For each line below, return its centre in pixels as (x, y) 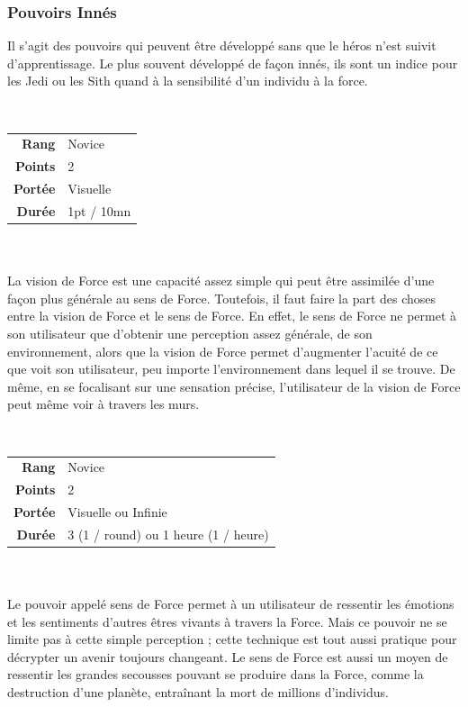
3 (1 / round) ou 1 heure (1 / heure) (168, 534)
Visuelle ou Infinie (117, 511)
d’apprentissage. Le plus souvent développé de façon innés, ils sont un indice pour (233, 63)
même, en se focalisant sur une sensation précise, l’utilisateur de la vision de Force (234, 386)
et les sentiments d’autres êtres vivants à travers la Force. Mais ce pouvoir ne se (227, 621)
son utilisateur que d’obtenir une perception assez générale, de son (190, 333)
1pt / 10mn (99, 210)
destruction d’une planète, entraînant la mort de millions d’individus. (198, 692)
